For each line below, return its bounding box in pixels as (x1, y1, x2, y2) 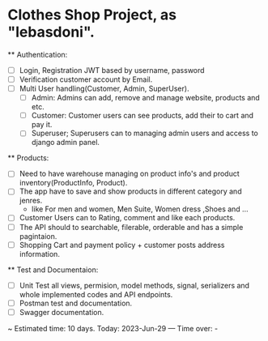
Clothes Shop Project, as (7, 6, 177, 24)
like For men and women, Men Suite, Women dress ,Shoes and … (31, 204, 249, 214)
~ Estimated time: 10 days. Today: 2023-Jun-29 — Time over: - (7, 323, 219, 333)
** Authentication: (7, 49, 68, 59)
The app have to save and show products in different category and (19, 186, 242, 196)
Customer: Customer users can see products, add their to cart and (31, 111, 254, 121)
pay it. (31, 120, 53, 130)
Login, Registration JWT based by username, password (19, 65, 205, 75)
